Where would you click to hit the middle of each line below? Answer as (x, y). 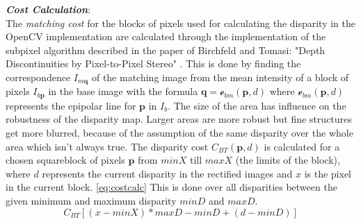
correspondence (38, 77)
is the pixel (328, 173)
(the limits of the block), (288, 160)
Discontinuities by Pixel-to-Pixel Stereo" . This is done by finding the (153, 63)
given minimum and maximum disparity (91, 201)
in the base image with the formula (123, 91)
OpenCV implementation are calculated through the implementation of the (166, 36)
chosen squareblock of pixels (65, 160)
